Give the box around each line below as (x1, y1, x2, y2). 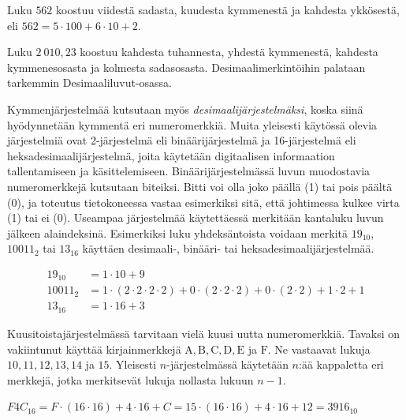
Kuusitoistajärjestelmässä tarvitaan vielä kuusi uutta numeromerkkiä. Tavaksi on (7, 324, 400, 341)
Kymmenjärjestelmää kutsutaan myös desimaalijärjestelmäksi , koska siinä (7, 100, 363, 117)
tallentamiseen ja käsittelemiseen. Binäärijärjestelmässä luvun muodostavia (7, 163, 371, 179)
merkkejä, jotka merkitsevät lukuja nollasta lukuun (7, 371, 254, 388)
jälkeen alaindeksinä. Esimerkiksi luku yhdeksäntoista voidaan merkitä (7, 224, 348, 241)
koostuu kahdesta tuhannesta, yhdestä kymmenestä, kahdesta (80, 43, 378, 60)
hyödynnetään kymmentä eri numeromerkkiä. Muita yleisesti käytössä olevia (7, 116, 378, 133)
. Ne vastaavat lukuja (267, 340, 371, 357)
